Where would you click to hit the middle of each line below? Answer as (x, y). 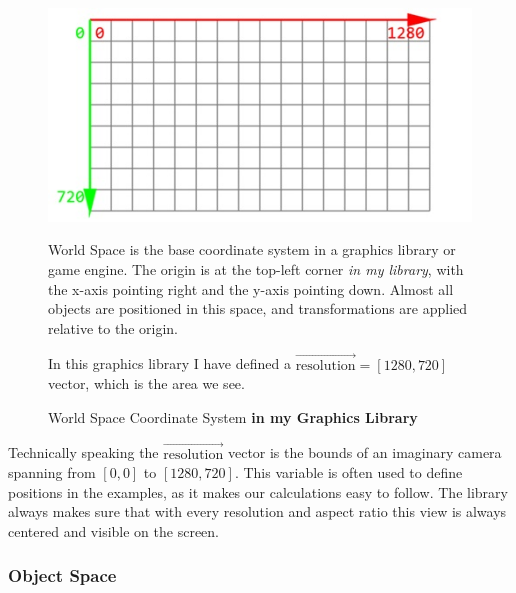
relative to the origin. (113, 327)
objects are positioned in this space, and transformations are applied (258, 308)
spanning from (52, 472)
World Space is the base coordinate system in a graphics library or (252, 249)
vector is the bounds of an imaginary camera (364, 452)
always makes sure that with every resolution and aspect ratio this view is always (257, 511)
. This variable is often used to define (348, 472)
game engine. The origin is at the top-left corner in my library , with (256, 268)
